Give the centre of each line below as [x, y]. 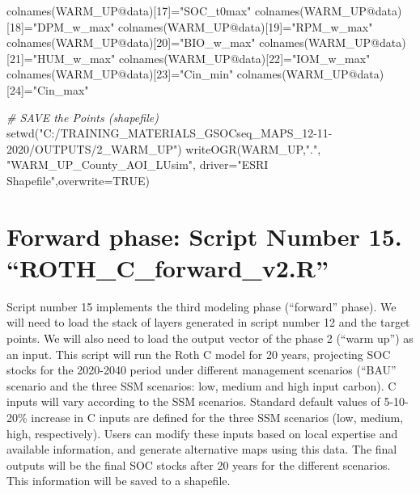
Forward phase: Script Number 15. [204, 236]
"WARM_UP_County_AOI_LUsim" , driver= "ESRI [138, 165]
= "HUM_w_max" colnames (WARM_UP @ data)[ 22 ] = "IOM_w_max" [197, 58]
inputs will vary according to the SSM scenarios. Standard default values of [193, 401]
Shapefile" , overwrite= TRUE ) [78, 180]
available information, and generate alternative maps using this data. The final [202, 449]
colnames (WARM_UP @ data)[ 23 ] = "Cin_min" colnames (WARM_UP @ [182, 74]
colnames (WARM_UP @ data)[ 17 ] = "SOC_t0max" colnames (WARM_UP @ [191, 11]
